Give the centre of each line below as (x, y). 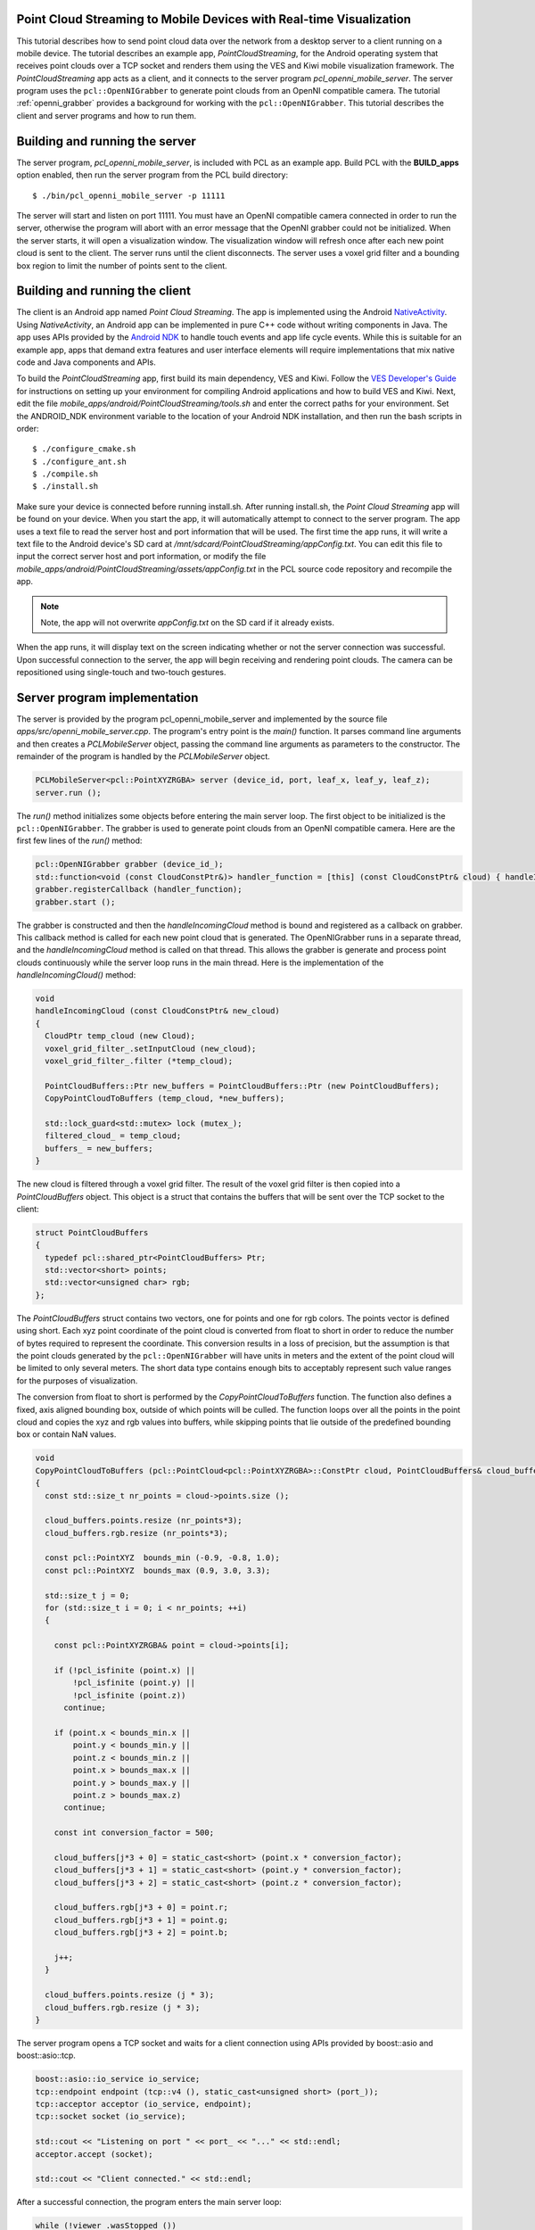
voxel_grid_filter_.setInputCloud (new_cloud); (151, 1049)
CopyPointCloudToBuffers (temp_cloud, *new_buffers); (165, 1098)
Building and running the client (104, 291)
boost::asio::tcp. (46, 2055)
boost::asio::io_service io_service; (118, 2079)
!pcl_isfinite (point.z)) (129, 1695)
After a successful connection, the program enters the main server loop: (149, 2202)
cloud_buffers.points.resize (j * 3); (129, 1995)
